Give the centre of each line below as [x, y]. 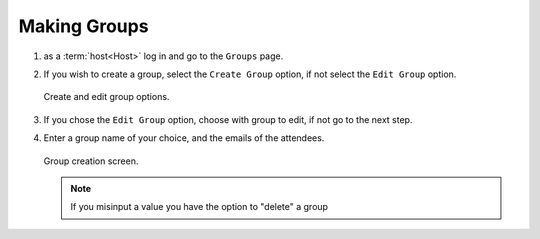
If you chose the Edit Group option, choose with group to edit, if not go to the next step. [228, 119]
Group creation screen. [91, 161]
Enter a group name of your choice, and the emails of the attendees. [184, 138]
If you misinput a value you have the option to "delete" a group [199, 207]
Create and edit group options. [106, 97]
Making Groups [83, 26]
